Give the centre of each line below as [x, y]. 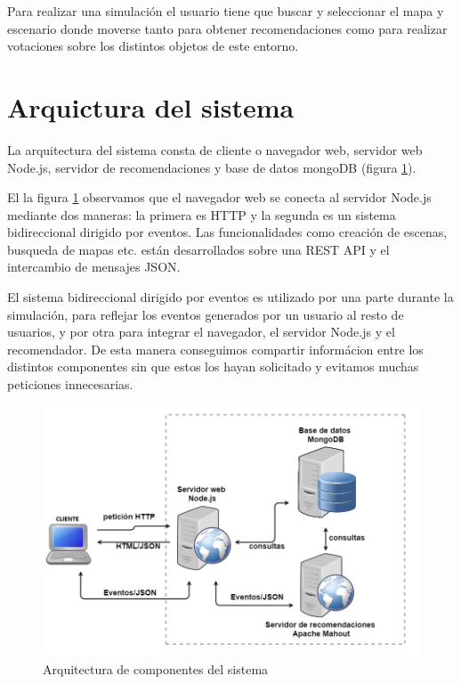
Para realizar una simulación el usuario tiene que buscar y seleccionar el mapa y [226, 11]
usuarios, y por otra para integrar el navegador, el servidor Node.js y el [201, 332]
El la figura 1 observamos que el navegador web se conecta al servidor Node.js [219, 197]
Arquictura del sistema [151, 106]
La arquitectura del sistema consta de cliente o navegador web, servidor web [215, 149]
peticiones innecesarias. [70, 384]
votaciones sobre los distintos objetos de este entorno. [153, 46]
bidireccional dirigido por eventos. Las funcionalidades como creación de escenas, [227, 232]
